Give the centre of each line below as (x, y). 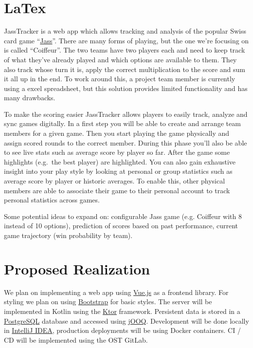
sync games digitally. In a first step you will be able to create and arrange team (122, 123)
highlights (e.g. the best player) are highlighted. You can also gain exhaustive (120, 161)
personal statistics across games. (52, 200)
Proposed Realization (77, 268)
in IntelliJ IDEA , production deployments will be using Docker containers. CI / (122, 330)
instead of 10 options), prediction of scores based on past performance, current (121, 226)
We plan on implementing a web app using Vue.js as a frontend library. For (116, 292)
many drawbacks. (30, 98)
